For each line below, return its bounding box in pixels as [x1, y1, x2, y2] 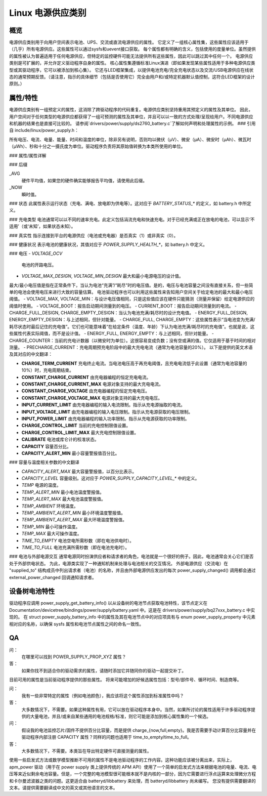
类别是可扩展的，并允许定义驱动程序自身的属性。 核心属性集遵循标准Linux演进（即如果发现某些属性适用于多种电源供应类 [9, 60, 256, 66]
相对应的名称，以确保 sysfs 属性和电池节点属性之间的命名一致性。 [9, 621, 144, 627]
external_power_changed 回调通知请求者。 [9, 574, 96, 580]
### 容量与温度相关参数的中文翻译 [9, 460, 80, 465]
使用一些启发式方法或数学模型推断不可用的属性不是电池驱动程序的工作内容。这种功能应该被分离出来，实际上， [9, 757, 234, 763]
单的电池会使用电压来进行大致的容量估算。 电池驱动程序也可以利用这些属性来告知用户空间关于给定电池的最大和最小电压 [9, 289, 253, 295]
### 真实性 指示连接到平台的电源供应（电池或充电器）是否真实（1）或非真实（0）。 [9, 232, 178, 238]
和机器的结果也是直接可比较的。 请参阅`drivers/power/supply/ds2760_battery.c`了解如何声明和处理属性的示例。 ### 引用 [9, 121, 256, 126]
